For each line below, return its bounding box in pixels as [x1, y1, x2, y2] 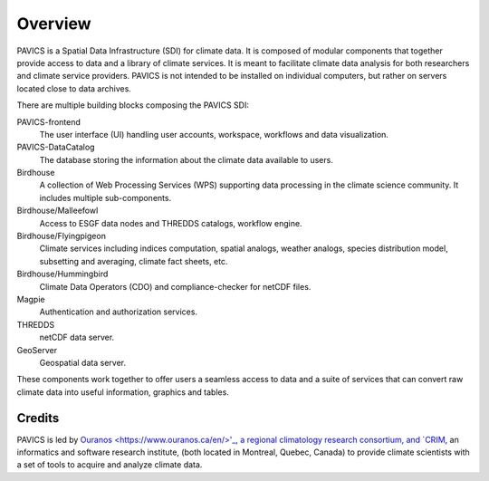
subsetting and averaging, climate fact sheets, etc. [39, 255, 228, 266]
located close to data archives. [16, 82, 131, 94]
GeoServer [16, 344, 58, 355]
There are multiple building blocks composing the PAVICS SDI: [16, 100, 249, 111]
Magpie [16, 293, 45, 304]
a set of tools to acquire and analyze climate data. [16, 459, 203, 470]
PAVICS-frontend [16, 116, 81, 127]
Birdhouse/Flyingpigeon [16, 231, 106, 242]
